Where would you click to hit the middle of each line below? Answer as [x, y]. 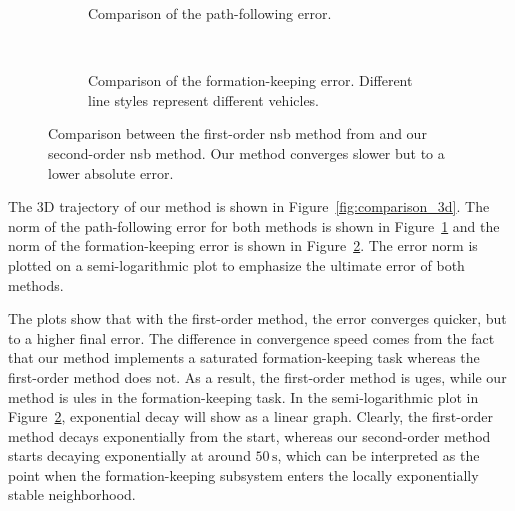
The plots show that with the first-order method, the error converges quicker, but [257, 318]
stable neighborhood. [72, 494]
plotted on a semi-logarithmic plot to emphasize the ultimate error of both [236, 264]
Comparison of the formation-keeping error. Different [250, 80]
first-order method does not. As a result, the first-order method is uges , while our [257, 376]
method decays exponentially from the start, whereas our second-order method [249, 435]
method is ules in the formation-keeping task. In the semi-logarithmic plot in [243, 396]
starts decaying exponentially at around [129, 455]
